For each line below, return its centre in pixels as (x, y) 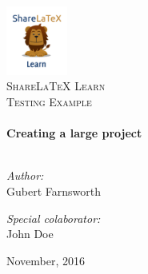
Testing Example (49, 102)
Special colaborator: (54, 218)
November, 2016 (46, 260)
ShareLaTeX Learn (56, 86)
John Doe (30, 234)
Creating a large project (74, 133)
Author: (25, 175)
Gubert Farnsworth (54, 191)
